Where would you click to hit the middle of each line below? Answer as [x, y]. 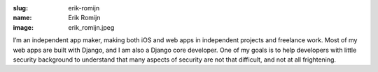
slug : [20, 8]
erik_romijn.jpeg [91, 27]
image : [23, 27]
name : [22, 18]
